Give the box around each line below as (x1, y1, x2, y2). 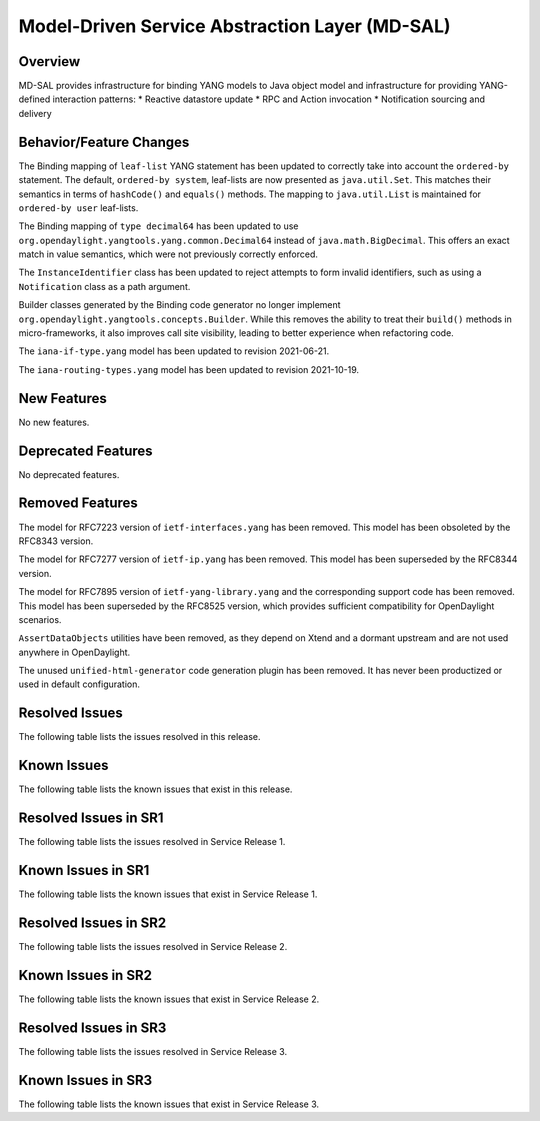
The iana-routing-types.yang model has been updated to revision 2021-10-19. (18, 363, 360, 375)
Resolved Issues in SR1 (18, 810, 164, 827)
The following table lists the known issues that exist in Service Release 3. (18, 1098, 320, 1110)
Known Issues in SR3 (18, 1071, 153, 1089)
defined (18, 93, 51, 105)
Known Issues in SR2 (18, 966, 152, 984)
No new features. (18, 416, 90, 428)
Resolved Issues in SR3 (18, 1019, 167, 1036)
